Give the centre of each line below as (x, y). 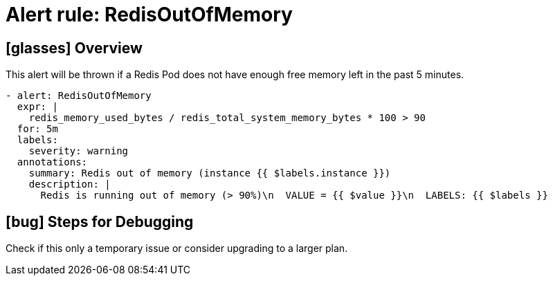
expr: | (37, 107)
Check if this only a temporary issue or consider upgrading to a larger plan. (177, 248)
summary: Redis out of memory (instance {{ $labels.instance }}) (210, 173)
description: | (70, 184)
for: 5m (37, 129)
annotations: (52, 162)
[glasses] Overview (74, 48)
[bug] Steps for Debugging (100, 221)
